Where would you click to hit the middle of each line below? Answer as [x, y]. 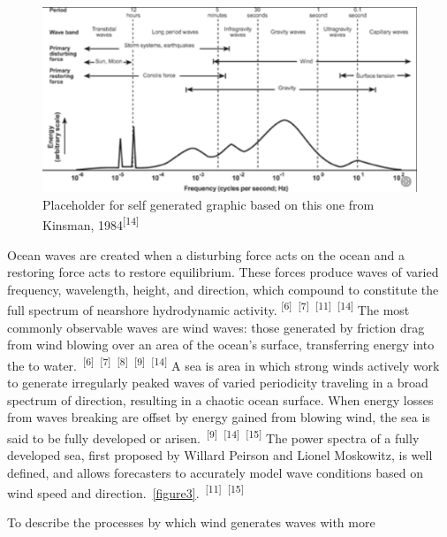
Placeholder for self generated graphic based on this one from [208, 204]
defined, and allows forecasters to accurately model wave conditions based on [216, 472]
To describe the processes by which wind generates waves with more [191, 522]
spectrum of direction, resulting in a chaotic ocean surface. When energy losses [220, 399]
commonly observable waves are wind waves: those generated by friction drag [216, 327]
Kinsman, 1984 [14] [91, 223]
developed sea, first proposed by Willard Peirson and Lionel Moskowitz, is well [220, 455]
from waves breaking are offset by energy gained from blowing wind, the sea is [219, 417]
